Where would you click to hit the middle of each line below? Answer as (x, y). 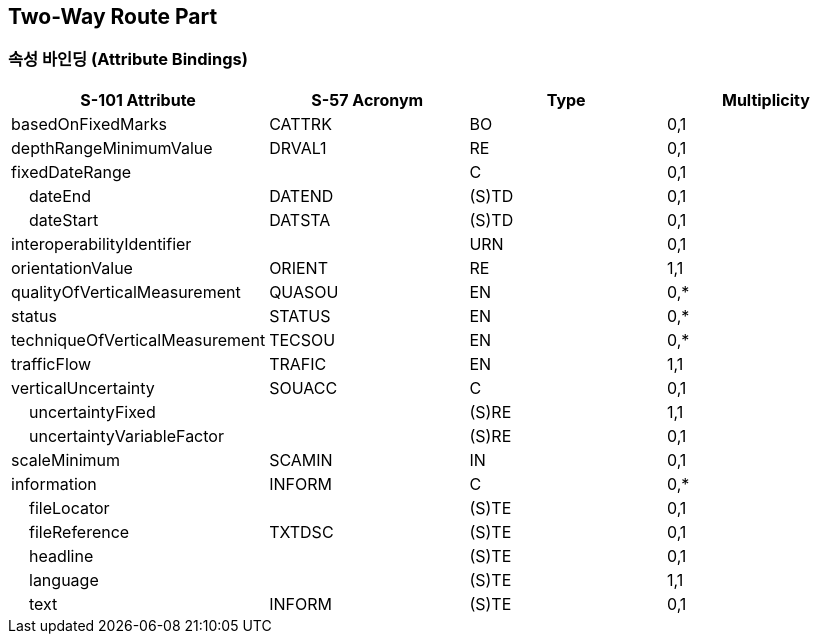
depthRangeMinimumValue (112, 147)
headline (61, 555)
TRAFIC (298, 363)
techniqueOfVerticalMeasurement (138, 339)
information (54, 483)
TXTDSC (301, 531)
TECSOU (302, 339)
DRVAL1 (298, 147)
